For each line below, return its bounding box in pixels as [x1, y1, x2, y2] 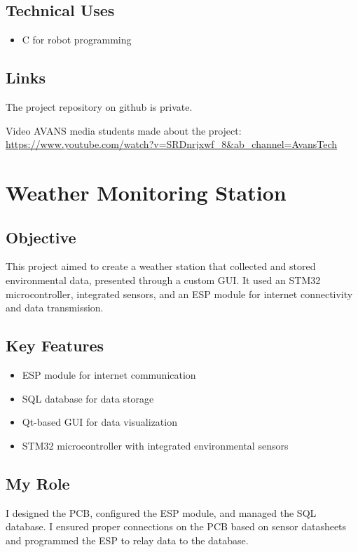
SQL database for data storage [22, 391, 154, 405]
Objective [6, 226, 76, 248]
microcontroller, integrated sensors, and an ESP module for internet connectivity [6, 286, 353, 301]
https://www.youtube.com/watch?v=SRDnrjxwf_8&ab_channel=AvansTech [6, 137, 338, 152]
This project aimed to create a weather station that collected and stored [6, 259, 316, 274]
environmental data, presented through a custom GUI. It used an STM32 [6, 272, 321, 287]
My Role [6, 472, 70, 494]
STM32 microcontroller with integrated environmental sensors [22, 438, 289, 452]
